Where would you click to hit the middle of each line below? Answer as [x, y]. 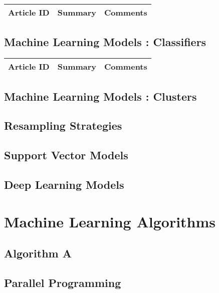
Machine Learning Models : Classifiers [105, 42]
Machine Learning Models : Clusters [100, 96]
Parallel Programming [63, 282]
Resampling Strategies [63, 125]
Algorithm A [38, 253]
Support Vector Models [66, 155]
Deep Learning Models [64, 184]
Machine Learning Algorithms [110, 221]
